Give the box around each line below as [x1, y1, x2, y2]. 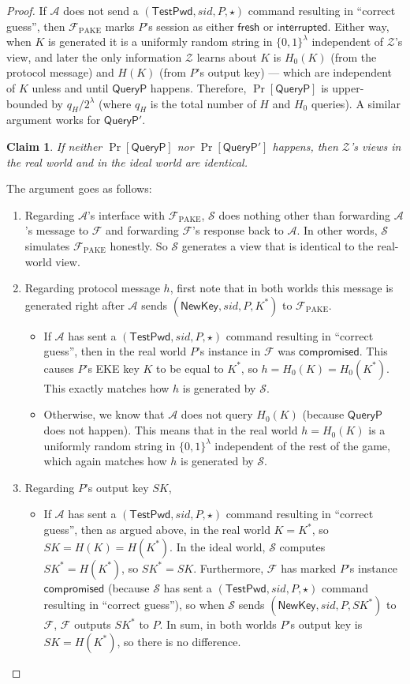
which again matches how [43, 453, 167, 469]
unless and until [32, 79, 109, 96]
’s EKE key [84, 359, 140, 376]
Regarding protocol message [24, 280, 160, 296]
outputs [74, 616, 111, 633]
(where [98, 95, 132, 111]
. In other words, [296, 222, 378, 239]
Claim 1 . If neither [6, 137, 102, 154]
